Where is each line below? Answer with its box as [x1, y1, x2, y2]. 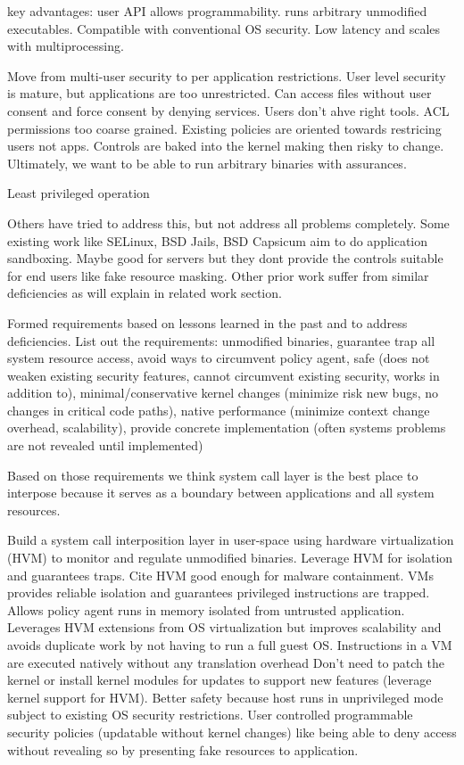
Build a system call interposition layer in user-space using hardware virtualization [7, 531, 454, 549]
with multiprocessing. [7, 37, 124, 55]
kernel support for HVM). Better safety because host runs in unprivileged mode [7, 687, 443, 706]
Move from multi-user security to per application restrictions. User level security [7, 66, 446, 85]
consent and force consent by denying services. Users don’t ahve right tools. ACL [7, 101, 450, 119]
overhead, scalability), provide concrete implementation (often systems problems [7, 418, 446, 437]
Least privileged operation [7, 184, 150, 202]
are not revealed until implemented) [7, 436, 203, 455]
